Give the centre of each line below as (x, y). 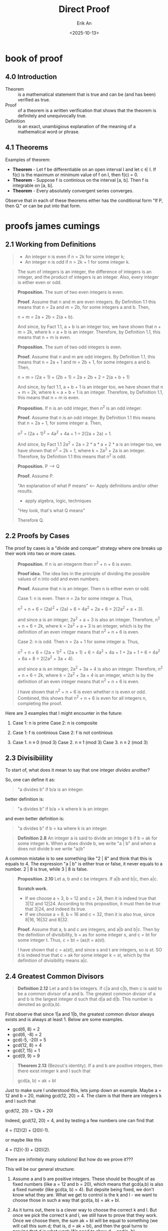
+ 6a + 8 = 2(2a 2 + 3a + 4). (46, 658)
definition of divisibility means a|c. (53, 960)
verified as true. (34, 99)
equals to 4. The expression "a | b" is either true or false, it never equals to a (84, 864)
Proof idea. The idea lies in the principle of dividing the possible (84, 574)
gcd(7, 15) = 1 (26, 1051)
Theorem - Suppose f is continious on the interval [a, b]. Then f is (80, 180)
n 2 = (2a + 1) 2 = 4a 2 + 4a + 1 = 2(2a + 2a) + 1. (64, 433)
